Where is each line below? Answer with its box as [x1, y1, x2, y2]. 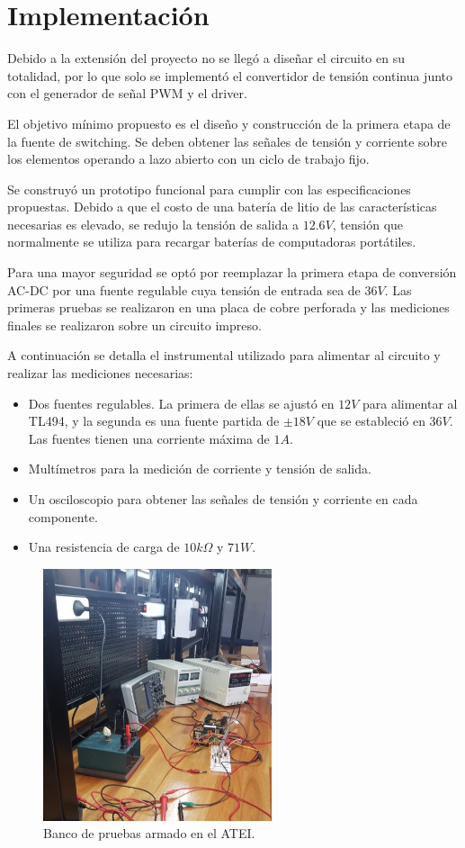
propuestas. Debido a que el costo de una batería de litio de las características [7, 197, 437, 216]
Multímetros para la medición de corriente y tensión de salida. [28, 459, 371, 478]
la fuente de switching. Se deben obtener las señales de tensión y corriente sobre [7, 131, 448, 150]
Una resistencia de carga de [28, 537, 180, 556]
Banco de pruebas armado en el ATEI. [43, 824, 255, 843]
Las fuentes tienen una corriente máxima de [28, 429, 270, 447]
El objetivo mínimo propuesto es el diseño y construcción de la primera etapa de [7, 113, 451, 132]
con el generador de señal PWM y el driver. [7, 84, 247, 103]
